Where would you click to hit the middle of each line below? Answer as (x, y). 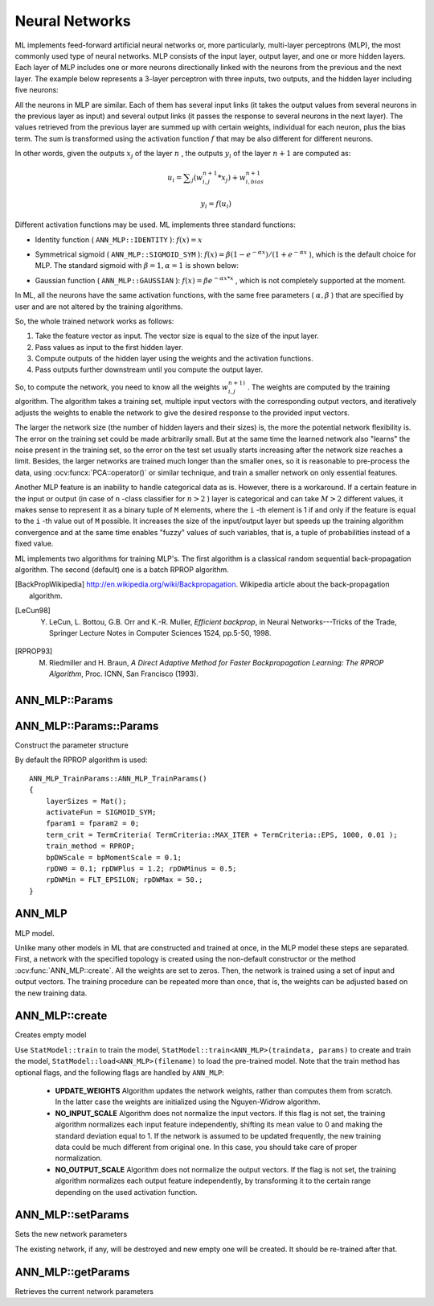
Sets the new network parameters (71, 1234)
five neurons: (37, 90)
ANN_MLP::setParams (72, 1215)
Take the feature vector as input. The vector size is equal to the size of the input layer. (177, 336)
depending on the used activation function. (126, 1192)
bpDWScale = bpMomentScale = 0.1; (114, 857)
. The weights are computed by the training (319, 387)
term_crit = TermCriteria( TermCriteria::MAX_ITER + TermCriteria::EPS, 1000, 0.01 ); (221, 834)
